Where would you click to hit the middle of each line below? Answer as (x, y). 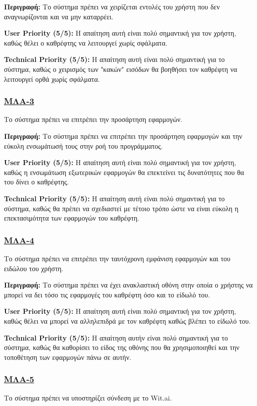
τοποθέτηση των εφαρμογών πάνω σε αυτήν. (68, 357)
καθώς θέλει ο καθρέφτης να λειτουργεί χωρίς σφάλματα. (86, 42)
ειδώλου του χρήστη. (34, 268)
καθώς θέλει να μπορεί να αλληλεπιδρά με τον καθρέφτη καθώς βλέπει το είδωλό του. (128, 320)
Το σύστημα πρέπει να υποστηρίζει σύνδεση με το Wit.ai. (88, 397)
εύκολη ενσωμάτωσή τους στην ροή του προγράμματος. (83, 145)
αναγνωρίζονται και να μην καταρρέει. (59, 16)
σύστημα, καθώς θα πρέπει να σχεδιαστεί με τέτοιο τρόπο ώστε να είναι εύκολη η (121, 208)
